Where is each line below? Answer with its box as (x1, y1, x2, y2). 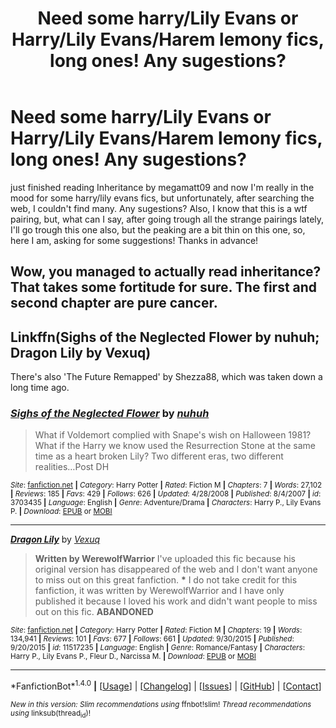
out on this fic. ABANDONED (34, 606, 154, 618)
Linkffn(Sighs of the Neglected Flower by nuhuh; (10, 328, 320, 346)
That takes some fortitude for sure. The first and (10, 279, 318, 296)
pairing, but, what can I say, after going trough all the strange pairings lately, (10, 213, 325, 225)
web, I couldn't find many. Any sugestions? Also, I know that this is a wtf (10, 202, 308, 214)
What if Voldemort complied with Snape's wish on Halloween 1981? (34, 429, 312, 441)
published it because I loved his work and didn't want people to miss (34, 595, 318, 607)
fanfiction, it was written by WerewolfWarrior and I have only (34, 585, 285, 597)
